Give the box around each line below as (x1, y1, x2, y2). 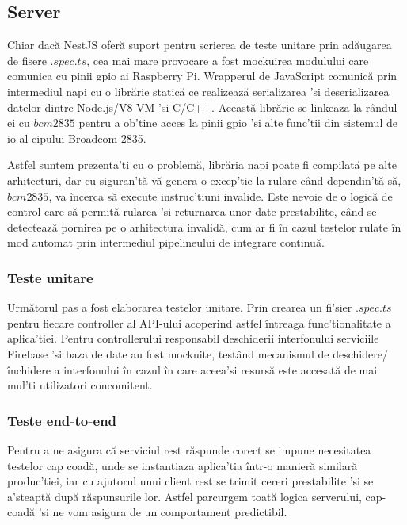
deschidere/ (333, 345, 388, 362)
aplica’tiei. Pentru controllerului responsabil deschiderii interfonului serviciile (7, 330, 379, 347)
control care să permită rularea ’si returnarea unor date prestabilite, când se (7, 203, 377, 220)
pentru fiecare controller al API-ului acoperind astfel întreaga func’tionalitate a (7, 314, 391, 331)
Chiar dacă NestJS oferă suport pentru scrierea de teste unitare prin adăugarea (7, 36, 392, 53)
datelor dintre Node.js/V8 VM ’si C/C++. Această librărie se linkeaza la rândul (7, 98, 397, 115)
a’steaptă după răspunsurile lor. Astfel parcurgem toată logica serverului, (7, 488, 362, 504)
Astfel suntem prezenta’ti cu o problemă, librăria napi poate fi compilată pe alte (7, 156, 397, 173)
